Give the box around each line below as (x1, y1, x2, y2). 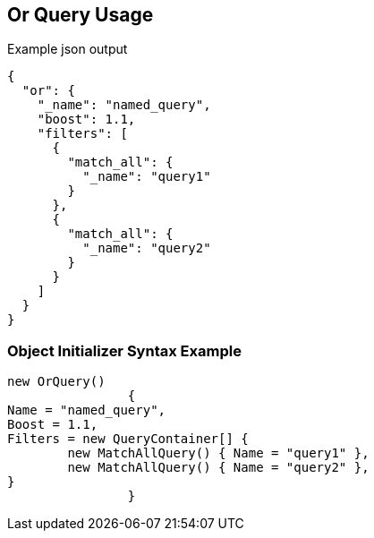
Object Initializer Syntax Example (7, 341, 242, 360)
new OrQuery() (7, 374, 106, 389)
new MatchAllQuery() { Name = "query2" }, (67, 460, 370, 475)
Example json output (7, 41, 128, 57)
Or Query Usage (7, 4, 154, 26)
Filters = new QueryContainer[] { (7, 431, 249, 447)
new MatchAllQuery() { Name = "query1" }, (67, 446, 370, 461)
